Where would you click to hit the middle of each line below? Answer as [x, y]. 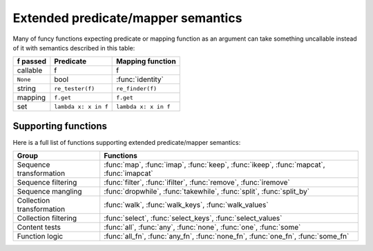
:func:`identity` [140, 79]
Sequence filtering [47, 183]
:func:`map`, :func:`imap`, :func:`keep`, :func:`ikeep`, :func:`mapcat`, [214, 165]
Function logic [40, 237]
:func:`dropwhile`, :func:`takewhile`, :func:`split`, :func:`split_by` [207, 192]
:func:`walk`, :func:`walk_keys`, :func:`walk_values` [186, 205]
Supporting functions [60, 126]
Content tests [39, 228]
